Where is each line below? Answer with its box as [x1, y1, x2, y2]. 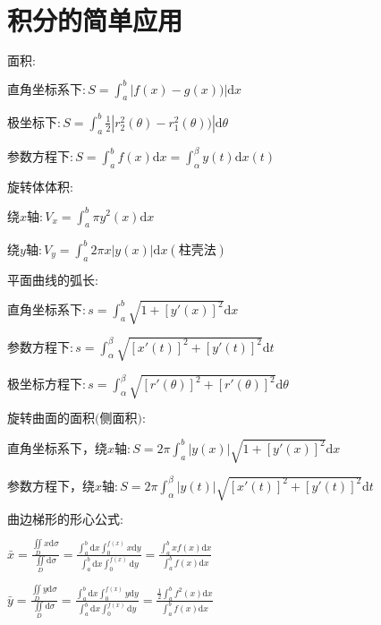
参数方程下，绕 [7, 480, 95, 493]
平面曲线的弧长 [7, 274, 95, 287]
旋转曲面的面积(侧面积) [7, 412, 142, 425]
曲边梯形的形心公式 [7, 514, 120, 527]
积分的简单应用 [7, 2, 183, 39]
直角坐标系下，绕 [7, 442, 107, 456]
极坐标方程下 [7, 379, 82, 392]
